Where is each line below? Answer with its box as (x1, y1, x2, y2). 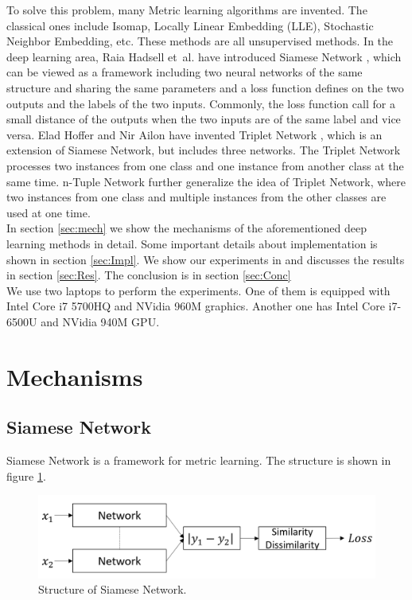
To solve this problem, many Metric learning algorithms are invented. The (6, 2, 367, 18)
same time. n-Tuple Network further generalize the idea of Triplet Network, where (6, 173, 406, 189)
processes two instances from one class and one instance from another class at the (6, 157, 404, 173)
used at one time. (6, 204, 91, 220)
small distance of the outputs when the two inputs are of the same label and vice (6, 111, 401, 127)
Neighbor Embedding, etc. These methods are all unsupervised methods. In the (6, 33, 394, 49)
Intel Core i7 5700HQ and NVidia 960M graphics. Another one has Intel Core (6, 298, 385, 314)
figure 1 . (6, 467, 46, 484)
